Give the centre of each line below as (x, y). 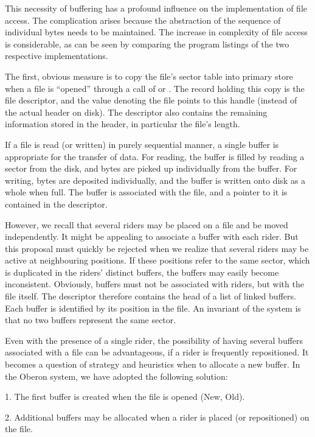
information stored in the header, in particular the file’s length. (123, 124)
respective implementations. (57, 56)
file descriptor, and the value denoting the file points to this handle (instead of (151, 100)
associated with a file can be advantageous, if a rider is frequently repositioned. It (157, 352)
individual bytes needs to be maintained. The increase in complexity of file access (156, 32)
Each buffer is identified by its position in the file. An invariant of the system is (153, 308)
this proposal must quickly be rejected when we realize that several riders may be (157, 248)
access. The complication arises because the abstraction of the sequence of (143, 20)
